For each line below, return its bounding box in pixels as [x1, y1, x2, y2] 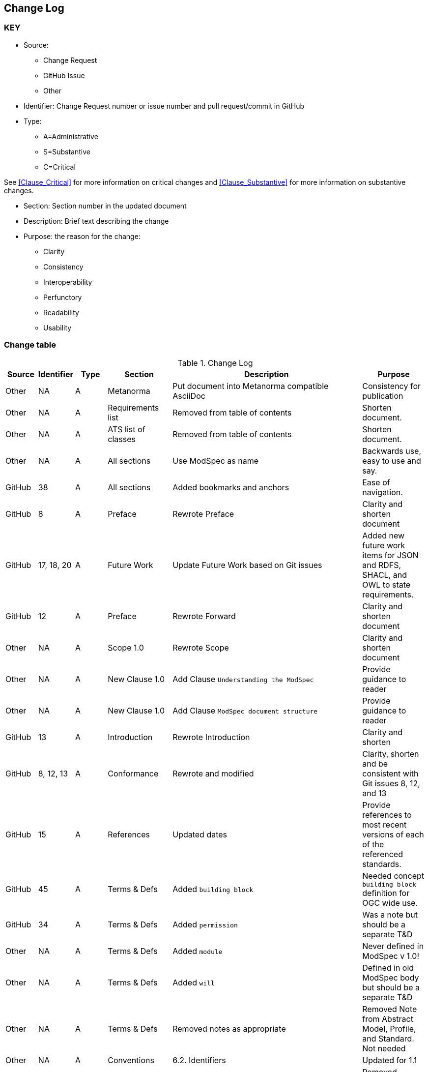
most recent [362, 819, 407, 830]
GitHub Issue [43, 71, 85, 80]
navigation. [362, 487, 403, 497]
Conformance [108, 768, 159, 778]
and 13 [362, 788, 387, 798]
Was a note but [362, 909, 418, 920]
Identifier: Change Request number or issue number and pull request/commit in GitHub [24, 101, 305, 110]
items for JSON [362, 550, 419, 560]
